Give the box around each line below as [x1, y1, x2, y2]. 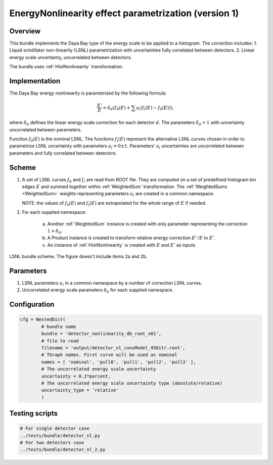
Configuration [9, 300, 55, 309]
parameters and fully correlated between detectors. [9, 150, 117, 156]
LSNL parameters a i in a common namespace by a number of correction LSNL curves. [22, 280, 202, 287]
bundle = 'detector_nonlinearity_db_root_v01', [41, 331, 162, 337]
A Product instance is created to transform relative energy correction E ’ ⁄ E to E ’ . [47, 235, 216, 241]
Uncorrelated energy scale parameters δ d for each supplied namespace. [22, 287, 174, 294]
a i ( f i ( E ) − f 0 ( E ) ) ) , [136, 105, 174, 112]
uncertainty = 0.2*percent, [41, 373, 111, 379]
